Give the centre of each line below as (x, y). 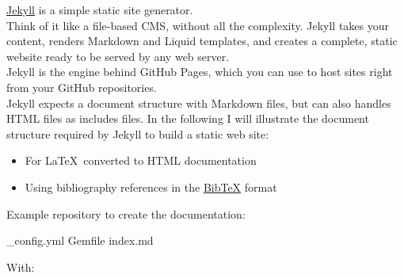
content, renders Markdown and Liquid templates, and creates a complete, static (202, 41)
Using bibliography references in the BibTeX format (151, 187)
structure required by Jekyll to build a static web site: (138, 133)
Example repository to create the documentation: (126, 213)
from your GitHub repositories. (82, 87)
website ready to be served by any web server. (118, 56)
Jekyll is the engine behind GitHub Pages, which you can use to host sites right (200, 72)
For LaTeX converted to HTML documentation (141, 160)
